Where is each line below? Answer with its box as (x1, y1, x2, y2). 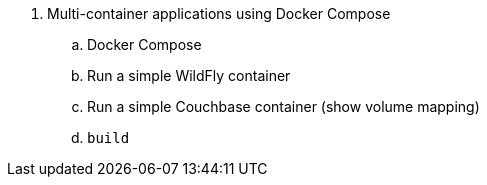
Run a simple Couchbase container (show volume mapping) (87, 98, 480, 115)
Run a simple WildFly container (87, 67, 291, 84)
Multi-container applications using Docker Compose (47, 5, 391, 22)
